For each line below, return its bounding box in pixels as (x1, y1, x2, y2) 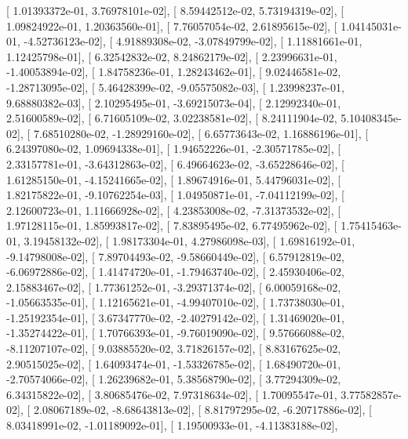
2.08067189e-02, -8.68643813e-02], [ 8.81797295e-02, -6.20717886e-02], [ (33, 401, 372, 418)
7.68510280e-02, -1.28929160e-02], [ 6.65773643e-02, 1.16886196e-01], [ (33, 125, 369, 141)
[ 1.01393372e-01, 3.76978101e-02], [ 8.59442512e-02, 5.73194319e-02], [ (6, 2, 344, 18)
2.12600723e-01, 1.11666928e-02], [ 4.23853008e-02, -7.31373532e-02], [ (6, 201, 341, 218)
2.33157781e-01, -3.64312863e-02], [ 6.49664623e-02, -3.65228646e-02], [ (6, 155, 344, 172)
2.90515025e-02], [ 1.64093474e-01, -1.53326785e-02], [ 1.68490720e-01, (6, 355, 341, 372)
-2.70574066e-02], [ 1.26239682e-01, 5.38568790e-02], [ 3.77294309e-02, (6, 371, 341, 387)
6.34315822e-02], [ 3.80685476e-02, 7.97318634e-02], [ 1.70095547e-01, (6, 386, 337, 402)
